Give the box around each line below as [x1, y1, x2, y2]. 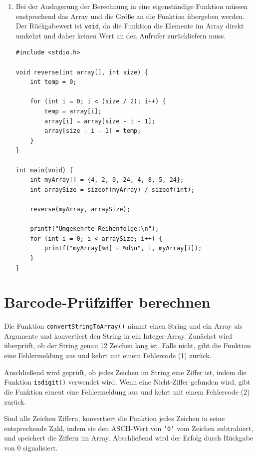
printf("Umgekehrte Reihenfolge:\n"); [30, 225, 159, 233]
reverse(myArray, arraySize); [30, 205, 130, 213]
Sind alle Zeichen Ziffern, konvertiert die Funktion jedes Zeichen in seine [4, 413, 225, 424]
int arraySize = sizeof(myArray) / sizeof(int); [30, 186, 195, 193]
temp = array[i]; [44, 108, 102, 115]
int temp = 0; [30, 78, 77, 86]
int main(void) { [15, 166, 73, 174]
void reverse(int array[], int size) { [15, 68, 148, 76]
